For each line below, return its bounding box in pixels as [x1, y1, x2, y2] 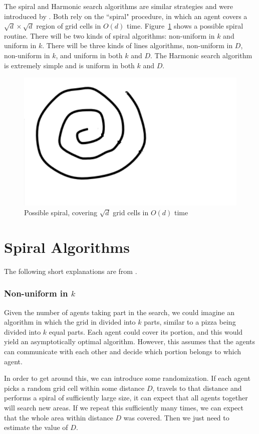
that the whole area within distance [4, 412, 113, 422]
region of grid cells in [36, 21, 101, 31]
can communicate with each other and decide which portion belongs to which [4, 346, 241, 357]
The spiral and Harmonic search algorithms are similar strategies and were [4, 1, 233, 11]
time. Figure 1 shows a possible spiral [127, 21, 243, 31]
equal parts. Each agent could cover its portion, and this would [49, 326, 243, 337]
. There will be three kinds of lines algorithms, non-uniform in [42, 40, 233, 51]
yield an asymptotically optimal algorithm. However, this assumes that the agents [4, 336, 255, 347]
